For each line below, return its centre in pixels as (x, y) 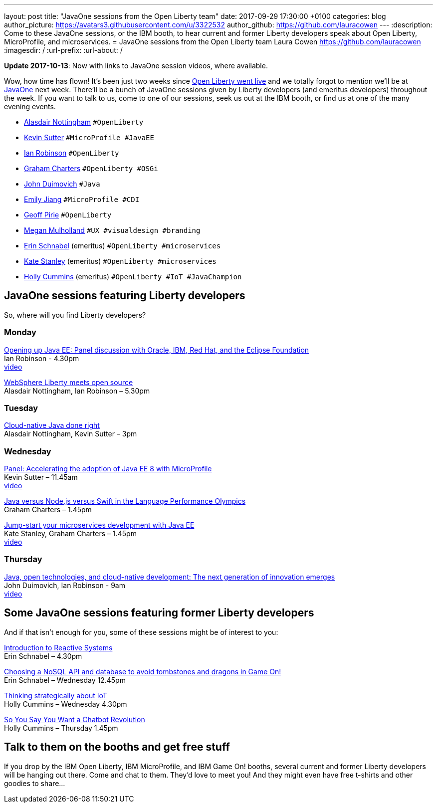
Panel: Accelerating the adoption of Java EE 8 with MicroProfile (108, 469)
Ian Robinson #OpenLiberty (72, 153)
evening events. (30, 106)
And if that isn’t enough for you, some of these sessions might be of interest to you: (141, 632)
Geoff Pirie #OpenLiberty (68, 215)
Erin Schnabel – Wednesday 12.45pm (65, 680)
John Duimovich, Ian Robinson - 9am (65, 585)
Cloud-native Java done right (52, 425)
